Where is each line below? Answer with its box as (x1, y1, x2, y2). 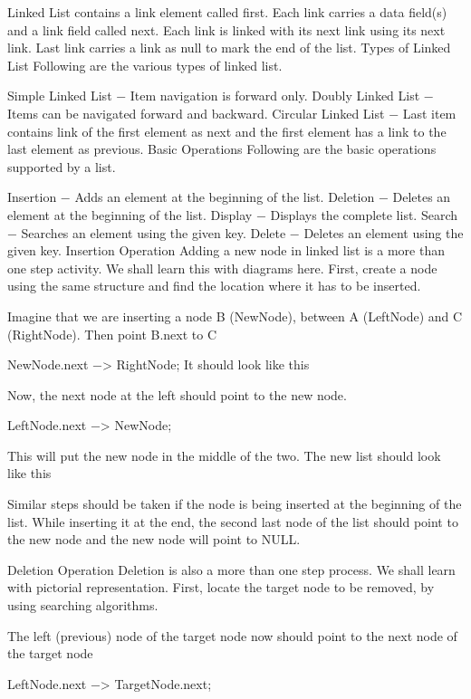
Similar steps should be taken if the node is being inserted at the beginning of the (7, 494, 462, 513)
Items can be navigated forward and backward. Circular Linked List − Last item (7, 103, 457, 122)
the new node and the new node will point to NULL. (7, 530, 301, 549)
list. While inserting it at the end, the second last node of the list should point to (7, 512, 458, 531)
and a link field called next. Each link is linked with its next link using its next (7, 20, 446, 39)
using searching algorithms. (7, 596, 159, 615)
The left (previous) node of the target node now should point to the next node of (7, 626, 457, 645)
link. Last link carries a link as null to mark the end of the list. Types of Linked (7, 38, 451, 57)
